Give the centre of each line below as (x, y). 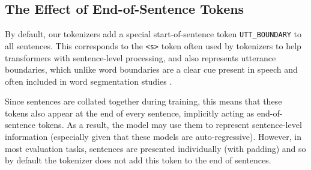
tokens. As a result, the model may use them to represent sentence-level (170, 125)
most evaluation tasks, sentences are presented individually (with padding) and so (155, 148)
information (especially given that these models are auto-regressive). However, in (153, 137)
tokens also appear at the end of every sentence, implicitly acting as (130, 113)
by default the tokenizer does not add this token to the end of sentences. (138, 160)
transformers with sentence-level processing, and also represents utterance (140, 57)
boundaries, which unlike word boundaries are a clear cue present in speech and (151, 69)
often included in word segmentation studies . (89, 81)
